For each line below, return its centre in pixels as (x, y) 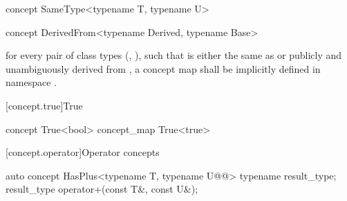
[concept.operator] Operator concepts (83, 152)
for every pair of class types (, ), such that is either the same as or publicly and (174, 55)
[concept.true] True (44, 105)
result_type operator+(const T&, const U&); (102, 189)
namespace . (31, 82)
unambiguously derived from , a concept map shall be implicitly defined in (163, 68)
